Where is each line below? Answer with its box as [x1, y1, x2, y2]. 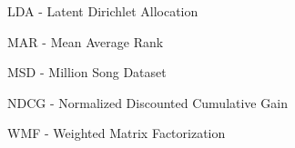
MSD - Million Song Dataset [7, 63, 167, 82]
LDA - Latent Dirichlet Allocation [7, 2, 198, 20]
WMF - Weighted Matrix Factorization [7, 123, 226, 143]
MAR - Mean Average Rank [7, 32, 164, 51]
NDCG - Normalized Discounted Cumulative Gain [7, 93, 288, 112]
